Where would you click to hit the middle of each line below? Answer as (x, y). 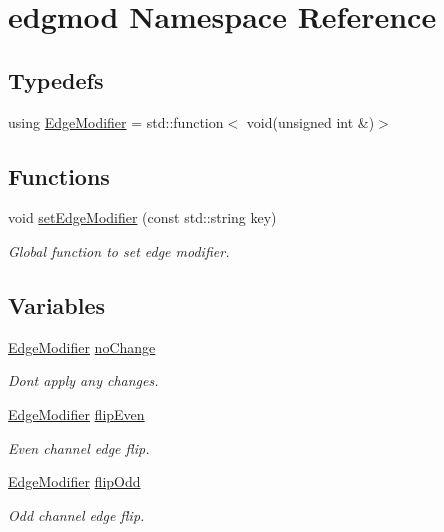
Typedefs (56, 79)
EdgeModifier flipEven (76, 413)
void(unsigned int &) (310, 121)
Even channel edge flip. (79, 447)
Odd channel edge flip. (76, 514)
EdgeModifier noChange (82, 346)
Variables (57, 304)
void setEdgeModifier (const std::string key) (142, 217)
